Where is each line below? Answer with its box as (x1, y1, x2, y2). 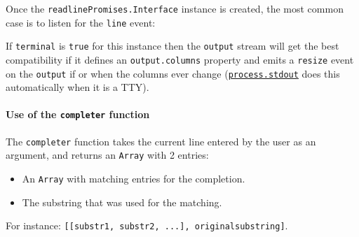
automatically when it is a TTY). (6, 80, 149, 94)
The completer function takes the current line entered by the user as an (6, 134, 316, 148)
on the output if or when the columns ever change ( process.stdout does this (6, 66, 340, 80)
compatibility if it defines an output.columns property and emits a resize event (6, 52, 354, 66)
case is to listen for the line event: (6, 15, 156, 29)
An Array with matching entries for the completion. (22, 171, 245, 186)
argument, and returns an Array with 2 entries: (6, 148, 209, 162)
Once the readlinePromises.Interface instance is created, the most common (6, 1, 344, 15)
